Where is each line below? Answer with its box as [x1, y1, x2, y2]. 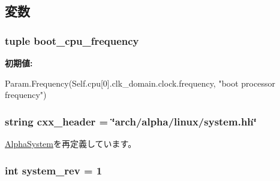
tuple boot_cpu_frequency [5, 33, 139, 48]
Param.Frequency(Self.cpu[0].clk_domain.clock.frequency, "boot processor [5, 76, 275, 89]
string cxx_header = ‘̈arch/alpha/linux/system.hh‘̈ [5, 113, 257, 128]
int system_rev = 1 [5, 162, 103, 177]
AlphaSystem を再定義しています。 [5, 137, 137, 149]
